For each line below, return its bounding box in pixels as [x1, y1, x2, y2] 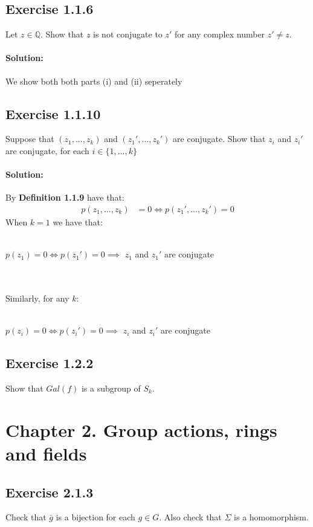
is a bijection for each [56, 511, 135, 523]
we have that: [53, 216, 103, 228]
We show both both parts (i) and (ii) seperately [5, 74, 182, 87]
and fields [5, 441, 87, 465]
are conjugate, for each [5, 144, 89, 157]
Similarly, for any [5, 291, 69, 304]
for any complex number [175, 28, 265, 40]
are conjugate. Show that [173, 132, 266, 145]
